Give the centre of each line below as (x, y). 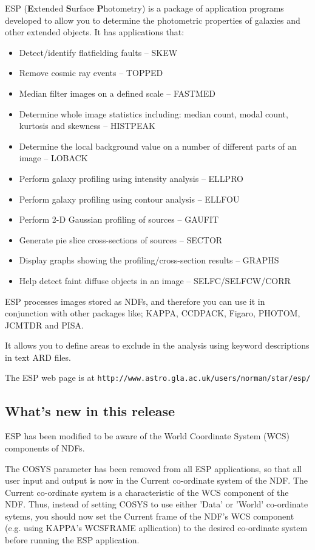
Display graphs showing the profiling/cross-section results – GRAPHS (149, 260)
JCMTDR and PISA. (44, 325)
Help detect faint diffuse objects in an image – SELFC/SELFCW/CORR (155, 280)
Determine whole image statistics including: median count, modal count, (154, 113)
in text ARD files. (38, 357)
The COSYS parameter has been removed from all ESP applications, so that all (154, 468)
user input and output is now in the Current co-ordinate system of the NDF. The (157, 480)
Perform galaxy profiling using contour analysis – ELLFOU (129, 199)
